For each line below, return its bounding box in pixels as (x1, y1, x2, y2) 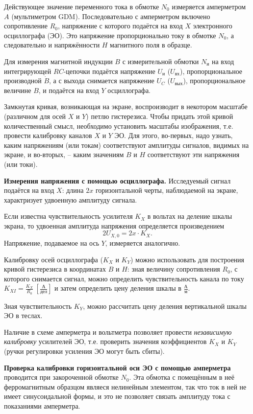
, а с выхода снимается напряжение (49, 75, 154, 86)
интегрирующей (4, 66, 51, 76)
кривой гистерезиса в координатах (4, 264, 106, 274)
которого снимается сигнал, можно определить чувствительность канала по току (4, 273, 244, 283)
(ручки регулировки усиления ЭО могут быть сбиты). (4, 345, 165, 356)
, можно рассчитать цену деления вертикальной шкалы (83, 300, 247, 311)
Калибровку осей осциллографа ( (4, 254, 103, 264)
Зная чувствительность (4, 300, 72, 311)
